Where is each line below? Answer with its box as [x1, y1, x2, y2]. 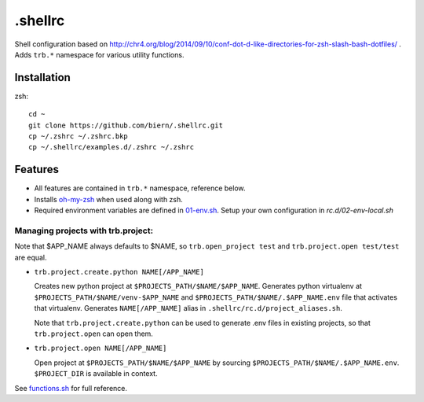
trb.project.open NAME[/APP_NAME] [34, 344, 167, 353]
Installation [14, 71, 71, 84]
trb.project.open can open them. [34, 329, 153, 338]
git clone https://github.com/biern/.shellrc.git [28, 120, 224, 130]
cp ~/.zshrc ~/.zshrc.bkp [28, 132, 129, 141]
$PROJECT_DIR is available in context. [34, 369, 158, 378]
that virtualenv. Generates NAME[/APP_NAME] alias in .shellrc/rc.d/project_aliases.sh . [34, 304, 343, 313]
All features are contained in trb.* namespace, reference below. [34, 183, 246, 193]
